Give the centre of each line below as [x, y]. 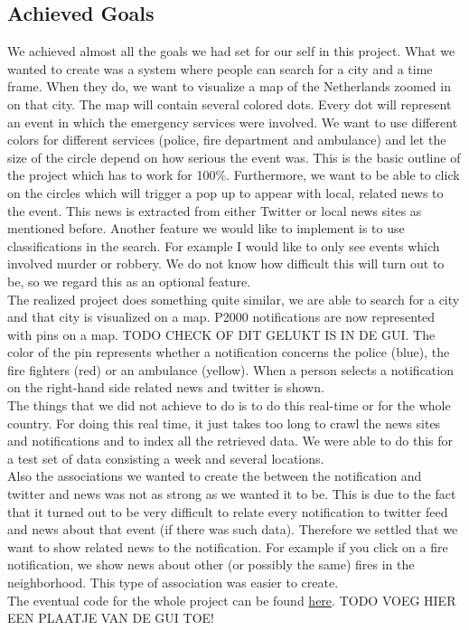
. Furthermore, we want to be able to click [343, 175]
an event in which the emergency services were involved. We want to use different [233, 122]
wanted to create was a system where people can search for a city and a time [220, 68]
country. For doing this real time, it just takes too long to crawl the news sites [224, 423]
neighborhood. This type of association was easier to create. [173, 583]
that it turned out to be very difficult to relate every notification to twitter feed [228, 511]
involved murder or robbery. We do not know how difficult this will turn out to [226, 263]
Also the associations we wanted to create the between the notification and [215, 476]
